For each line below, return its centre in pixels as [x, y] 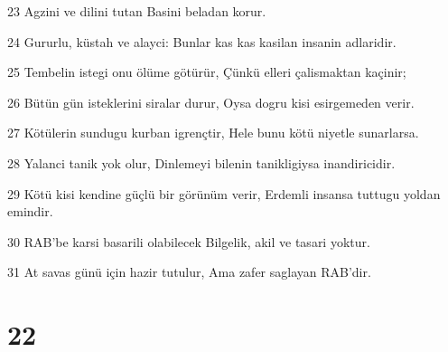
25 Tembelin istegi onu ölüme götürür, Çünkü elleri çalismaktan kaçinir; [207, 72]
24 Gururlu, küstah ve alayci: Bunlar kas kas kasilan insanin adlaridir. [202, 41]
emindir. [30, 211]
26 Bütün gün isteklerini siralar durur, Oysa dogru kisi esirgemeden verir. [211, 102]
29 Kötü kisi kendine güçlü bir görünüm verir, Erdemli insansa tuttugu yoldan [224, 193]
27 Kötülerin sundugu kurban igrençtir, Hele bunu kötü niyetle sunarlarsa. [213, 133]
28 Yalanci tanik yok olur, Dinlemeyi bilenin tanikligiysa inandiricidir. [201, 162]
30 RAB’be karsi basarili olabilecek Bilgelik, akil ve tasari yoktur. [189, 241]
